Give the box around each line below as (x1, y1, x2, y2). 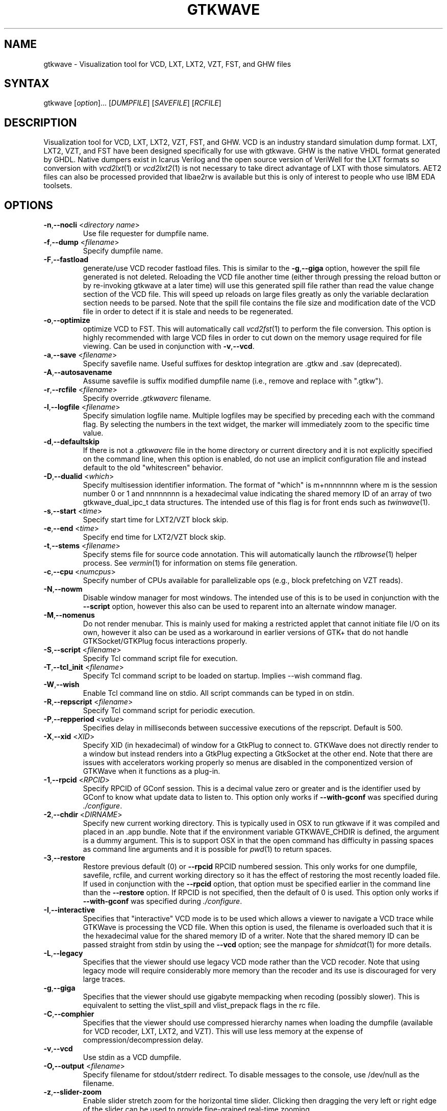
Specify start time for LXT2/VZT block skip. (83, 515, 229, 524)
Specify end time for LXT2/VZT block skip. (83, 533, 226, 542)
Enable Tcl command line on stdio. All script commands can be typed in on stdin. (83, 689, 354, 698)
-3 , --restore (43, 853, 85, 863)
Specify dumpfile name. (83, 246, 163, 256)
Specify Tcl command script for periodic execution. (83, 706, 255, 715)
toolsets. (43, 181, 72, 190)
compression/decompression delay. (83, 1036, 204, 1045)
